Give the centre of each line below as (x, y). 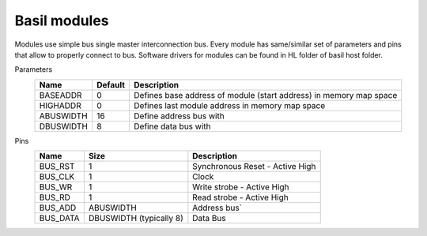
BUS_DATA (59, 219)
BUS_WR (56, 187)
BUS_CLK (57, 177)
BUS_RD (55, 197)
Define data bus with (172, 126)
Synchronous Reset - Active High (254, 167)
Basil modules (62, 21)
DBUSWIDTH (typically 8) (136, 219)
